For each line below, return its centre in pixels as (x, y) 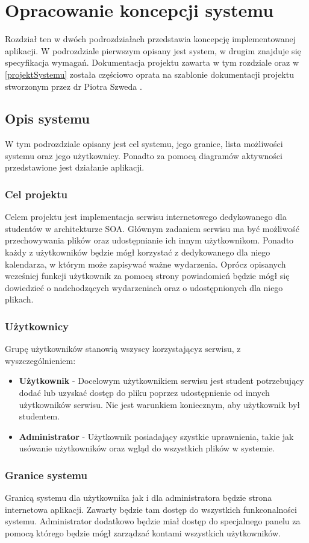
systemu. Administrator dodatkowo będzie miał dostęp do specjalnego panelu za (153, 521)
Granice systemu (46, 475)
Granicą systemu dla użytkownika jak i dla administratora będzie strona (139, 497)
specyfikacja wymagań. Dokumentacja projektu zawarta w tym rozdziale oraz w (152, 62)
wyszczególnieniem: (40, 360)
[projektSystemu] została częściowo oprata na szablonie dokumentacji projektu (149, 74)
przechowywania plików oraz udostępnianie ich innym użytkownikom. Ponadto (149, 240)
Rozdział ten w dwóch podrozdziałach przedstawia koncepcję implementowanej (150, 39)
